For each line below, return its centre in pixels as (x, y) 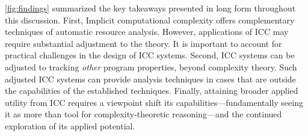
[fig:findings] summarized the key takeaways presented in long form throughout (150, 8)
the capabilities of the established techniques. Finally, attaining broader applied (152, 91)
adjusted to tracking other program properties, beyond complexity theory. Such (151, 66)
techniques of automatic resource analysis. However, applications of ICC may (147, 32)
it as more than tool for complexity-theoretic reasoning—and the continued (143, 114)
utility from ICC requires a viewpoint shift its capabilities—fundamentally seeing (154, 102)
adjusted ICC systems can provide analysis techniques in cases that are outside (150, 79)
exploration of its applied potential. (70, 125)
